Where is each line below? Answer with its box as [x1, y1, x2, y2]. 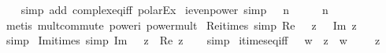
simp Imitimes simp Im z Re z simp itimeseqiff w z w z [6, 32, 380, 48]
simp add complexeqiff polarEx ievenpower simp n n [20, 2, 328, 17]
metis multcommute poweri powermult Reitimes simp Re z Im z [6, 16, 357, 33]
